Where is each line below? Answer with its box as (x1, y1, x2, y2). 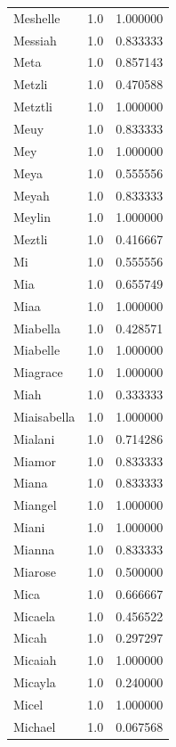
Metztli (13, 97, 52, 116)
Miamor (13, 451, 56, 470)
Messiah (13, 30, 57, 49)
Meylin (13, 208, 52, 226)
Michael (13, 717, 56, 735)
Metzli (13, 75, 48, 94)
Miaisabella (13, 406, 76, 425)
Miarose (13, 562, 56, 580)
